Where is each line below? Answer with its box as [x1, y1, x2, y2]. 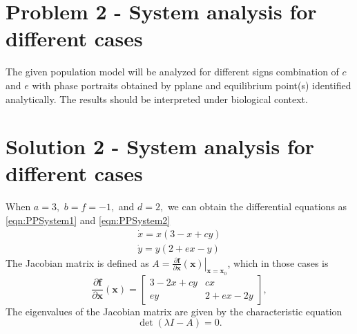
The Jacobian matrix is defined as [6, 255, 149, 270]
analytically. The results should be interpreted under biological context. [6, 91, 308, 106]
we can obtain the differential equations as [167, 199, 347, 214]
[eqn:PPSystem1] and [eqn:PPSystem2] [6, 213, 171, 227]
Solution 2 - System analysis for [6, 132, 315, 160]
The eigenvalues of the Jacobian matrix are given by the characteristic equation [6, 304, 342, 318]
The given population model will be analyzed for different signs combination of [6, 64, 339, 79]
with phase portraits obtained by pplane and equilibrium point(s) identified [32, 77, 351, 92]
